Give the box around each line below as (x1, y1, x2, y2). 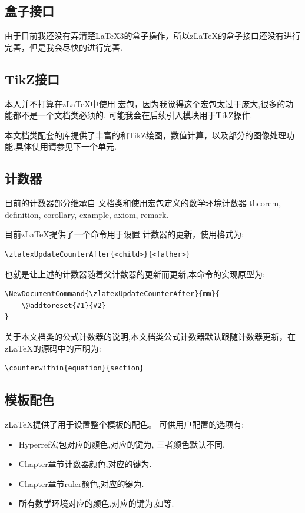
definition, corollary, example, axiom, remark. (5, 208, 169, 220)
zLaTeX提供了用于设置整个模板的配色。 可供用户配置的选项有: (5, 418, 244, 430)
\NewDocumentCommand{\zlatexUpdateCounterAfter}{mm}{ (5, 290, 220, 299)
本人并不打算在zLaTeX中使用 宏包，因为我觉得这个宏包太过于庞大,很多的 (5, 97, 286, 110)
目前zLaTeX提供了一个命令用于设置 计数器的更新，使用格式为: (5, 228, 244, 240)
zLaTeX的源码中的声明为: (5, 342, 101, 354)
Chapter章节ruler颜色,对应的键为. (18, 477, 144, 489)
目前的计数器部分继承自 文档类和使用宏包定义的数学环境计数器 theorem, (5, 197, 281, 209)
